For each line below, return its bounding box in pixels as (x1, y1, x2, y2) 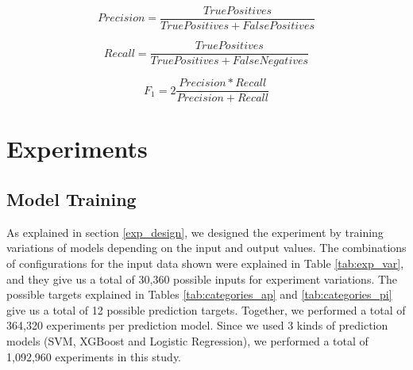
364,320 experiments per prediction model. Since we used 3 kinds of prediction (6, 317, 388, 334)
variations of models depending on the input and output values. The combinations (6, 239, 407, 256)
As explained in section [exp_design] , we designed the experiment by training (6, 223, 384, 240)
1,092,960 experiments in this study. (6, 348, 182, 364)
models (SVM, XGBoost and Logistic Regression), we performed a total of (6, 332, 369, 349)
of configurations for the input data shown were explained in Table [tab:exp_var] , (6, 254, 404, 271)
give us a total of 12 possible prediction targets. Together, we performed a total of (6, 301, 406, 318)
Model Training (6, 186, 137, 211)
